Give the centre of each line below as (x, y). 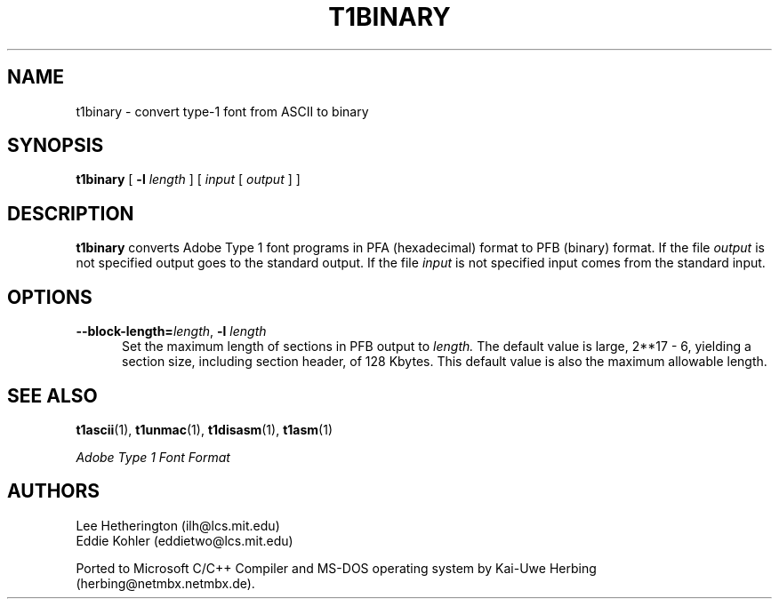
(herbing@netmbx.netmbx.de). (165, 583)
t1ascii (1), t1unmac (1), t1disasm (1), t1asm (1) (204, 429)
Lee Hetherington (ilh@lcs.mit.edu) (178, 525)
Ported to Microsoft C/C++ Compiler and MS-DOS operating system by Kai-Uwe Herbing (336, 568)
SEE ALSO (52, 395)
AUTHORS (54, 491)
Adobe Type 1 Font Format (153, 457)
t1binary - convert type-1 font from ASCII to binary (222, 111)
